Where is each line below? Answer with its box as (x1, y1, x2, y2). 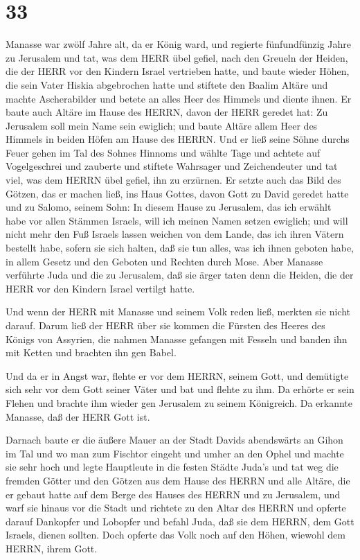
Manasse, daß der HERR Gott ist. (6, 409, 150, 423)
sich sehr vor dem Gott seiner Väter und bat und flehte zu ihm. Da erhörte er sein (6, 382, 354, 396)
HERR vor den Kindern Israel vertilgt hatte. (6, 281, 195, 295)
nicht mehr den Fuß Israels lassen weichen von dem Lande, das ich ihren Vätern (6, 227, 344, 241)
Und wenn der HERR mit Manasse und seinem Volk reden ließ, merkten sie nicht (6, 304, 350, 319)
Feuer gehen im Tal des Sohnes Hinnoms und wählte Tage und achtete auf (6, 145, 321, 159)
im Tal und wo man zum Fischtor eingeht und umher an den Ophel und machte (6, 446, 344, 460)
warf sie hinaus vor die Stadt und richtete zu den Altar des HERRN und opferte (6, 500, 346, 515)
